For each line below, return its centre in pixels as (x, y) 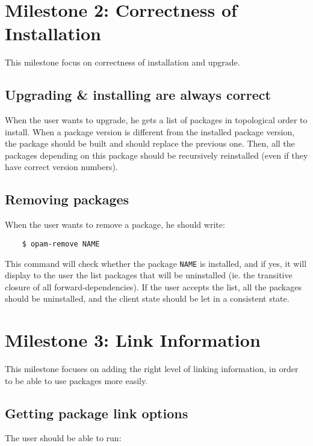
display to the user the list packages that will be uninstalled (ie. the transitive (149, 275)
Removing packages (67, 199)
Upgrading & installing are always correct (138, 95)
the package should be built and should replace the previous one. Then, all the (150, 143)
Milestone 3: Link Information (133, 340)
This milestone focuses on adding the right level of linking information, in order (152, 369)
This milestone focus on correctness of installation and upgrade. (122, 62)
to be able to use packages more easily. (76, 380)
